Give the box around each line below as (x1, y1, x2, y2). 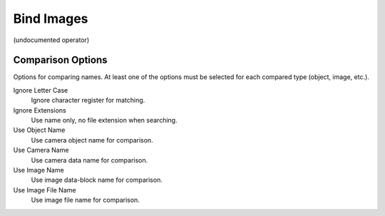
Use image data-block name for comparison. (31, 175, 163, 185)
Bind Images (13, 11, 88, 26)
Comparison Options (13, 54, 108, 66)
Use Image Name (13, 165, 64, 174)
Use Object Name (13, 125, 66, 135)
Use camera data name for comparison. (31, 155, 148, 164)
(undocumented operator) (13, 36, 90, 44)
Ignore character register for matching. (31, 96, 145, 105)
